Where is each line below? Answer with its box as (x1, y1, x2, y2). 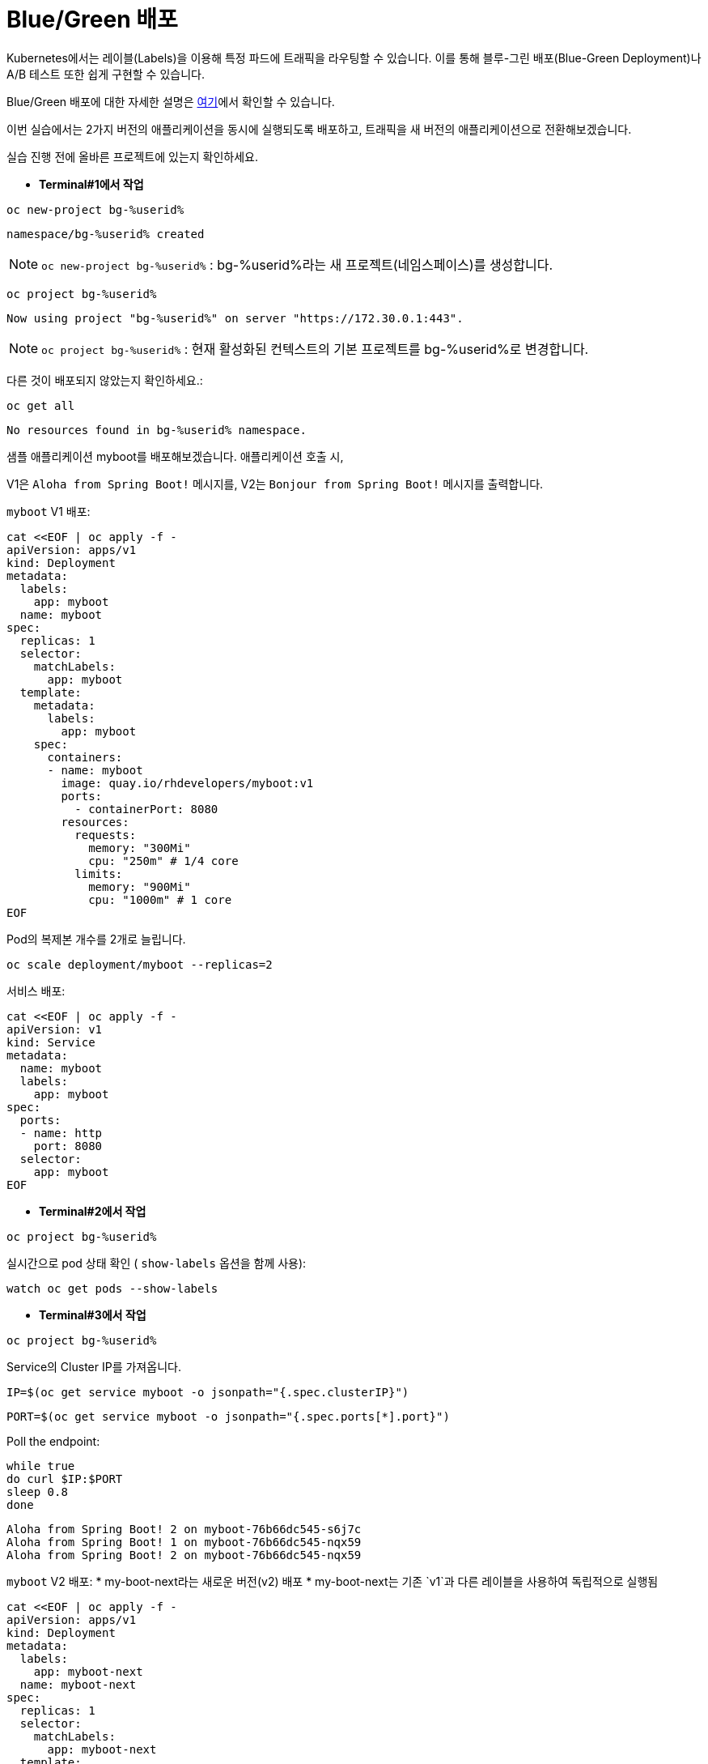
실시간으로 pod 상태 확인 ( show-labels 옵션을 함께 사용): (6, 1255, 307, 1270)
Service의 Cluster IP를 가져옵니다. (6, 1359, 181, 1374)
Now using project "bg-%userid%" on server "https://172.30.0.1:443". (6, 311, 464, 325)
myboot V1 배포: (6, 504, 91, 518)
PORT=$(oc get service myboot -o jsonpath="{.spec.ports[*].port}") (6, 1409, 450, 1423)
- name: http (19, 1126, 103, 1140)
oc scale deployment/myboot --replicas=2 (6, 957, 273, 971)
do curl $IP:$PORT (6, 1472, 123, 1485)
